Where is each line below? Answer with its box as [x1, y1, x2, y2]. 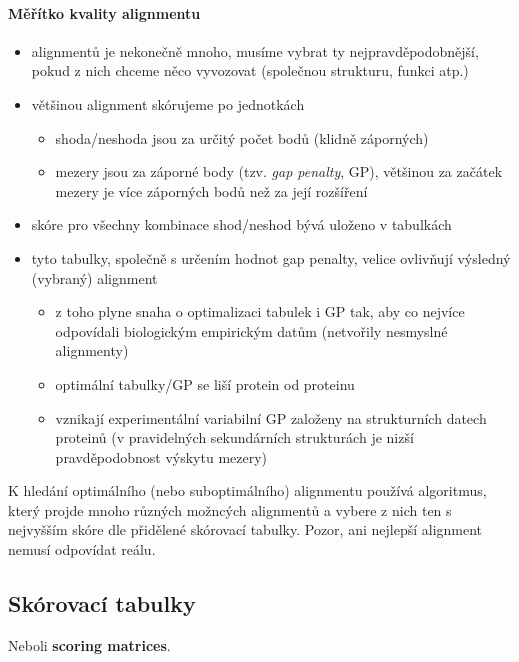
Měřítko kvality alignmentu [8, 2, 201, 23]
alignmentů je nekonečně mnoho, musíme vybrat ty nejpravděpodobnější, [31, 40, 479, 61]
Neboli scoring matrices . [8, 634, 171, 655]
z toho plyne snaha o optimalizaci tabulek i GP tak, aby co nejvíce [55, 301, 465, 322]
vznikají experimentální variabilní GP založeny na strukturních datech [55, 407, 487, 428]
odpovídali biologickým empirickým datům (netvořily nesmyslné [55, 320, 448, 341]
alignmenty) [55, 340, 129, 361]
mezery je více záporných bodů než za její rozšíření [55, 180, 368, 201]
